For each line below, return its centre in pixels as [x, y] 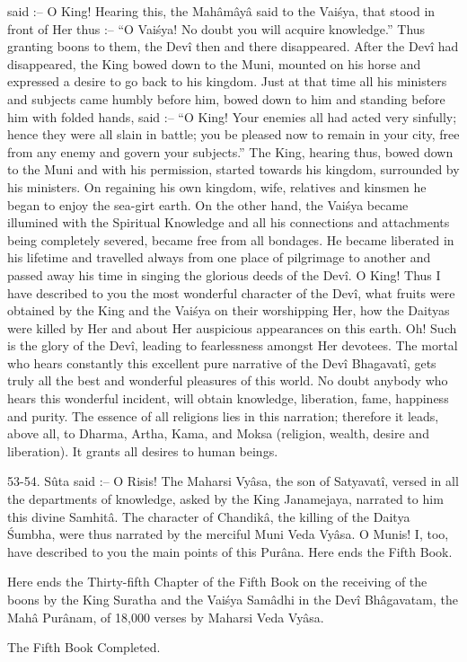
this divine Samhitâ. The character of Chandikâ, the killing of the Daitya [209, 516]
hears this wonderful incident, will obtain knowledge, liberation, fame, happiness [228, 398]
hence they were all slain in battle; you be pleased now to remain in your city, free [233, 134]
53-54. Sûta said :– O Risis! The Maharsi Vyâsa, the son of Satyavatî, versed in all [233, 481]
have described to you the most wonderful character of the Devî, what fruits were [231, 292]
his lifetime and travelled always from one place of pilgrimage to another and [219, 257]
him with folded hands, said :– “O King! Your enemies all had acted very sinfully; [232, 116]
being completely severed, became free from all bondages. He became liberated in [231, 239]
